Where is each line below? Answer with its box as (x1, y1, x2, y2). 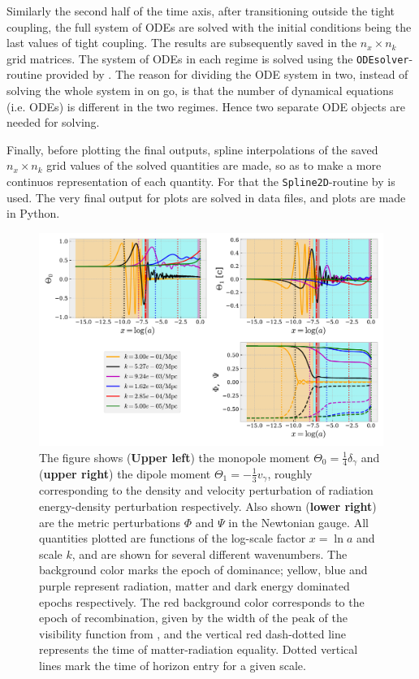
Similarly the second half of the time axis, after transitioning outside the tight (6, 2, 395, 19)
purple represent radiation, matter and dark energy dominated (39, 577, 350, 594)
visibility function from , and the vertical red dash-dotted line (39, 625, 346, 642)
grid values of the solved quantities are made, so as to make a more (46, 157, 382, 174)
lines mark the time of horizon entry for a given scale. (39, 656, 306, 673)
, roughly (267, 465, 313, 482)
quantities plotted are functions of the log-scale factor (39, 530, 306, 547)
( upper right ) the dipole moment (39, 465, 211, 482)
